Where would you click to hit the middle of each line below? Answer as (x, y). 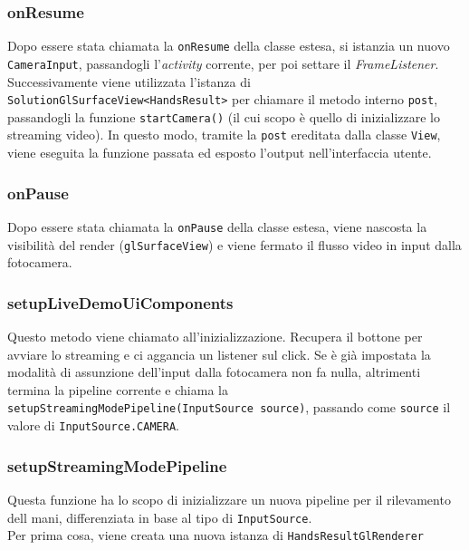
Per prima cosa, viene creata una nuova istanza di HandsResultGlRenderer (215, 535)
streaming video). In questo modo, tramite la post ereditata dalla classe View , (224, 135)
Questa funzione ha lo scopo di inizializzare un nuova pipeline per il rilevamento (229, 499)
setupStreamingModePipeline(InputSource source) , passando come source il (229, 407)
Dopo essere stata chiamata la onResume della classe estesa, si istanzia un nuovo (229, 46)
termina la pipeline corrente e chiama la (118, 389)
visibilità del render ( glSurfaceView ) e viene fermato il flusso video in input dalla (234, 244)
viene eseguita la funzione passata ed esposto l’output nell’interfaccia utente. (220, 153)
